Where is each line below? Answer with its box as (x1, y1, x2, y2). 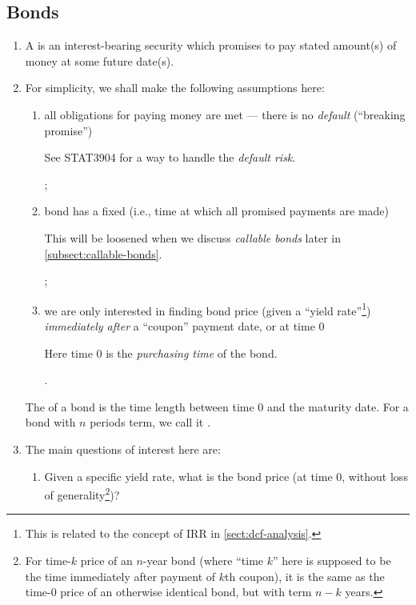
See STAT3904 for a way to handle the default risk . (44, 149, 296, 166)
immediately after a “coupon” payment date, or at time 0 (44, 317, 325, 334)
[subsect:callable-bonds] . (44, 245, 162, 262)
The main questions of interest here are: (25, 440, 221, 457)
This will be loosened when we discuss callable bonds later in (44, 229, 341, 246)
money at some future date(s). (25, 52, 174, 69)
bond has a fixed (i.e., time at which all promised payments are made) (44, 202, 389, 219)
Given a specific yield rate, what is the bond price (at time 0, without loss (44, 467, 408, 484)
